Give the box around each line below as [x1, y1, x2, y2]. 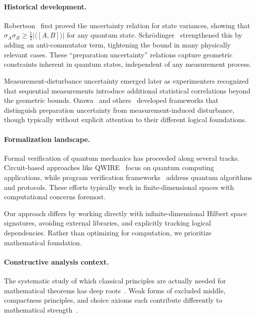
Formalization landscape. [4, 134, 90, 144]
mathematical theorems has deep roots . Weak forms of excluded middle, [4, 285, 226, 295]
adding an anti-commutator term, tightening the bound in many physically [4, 40, 231, 50]
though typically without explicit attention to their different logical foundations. [4, 114, 247, 125]
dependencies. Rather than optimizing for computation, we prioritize [4, 227, 212, 237]
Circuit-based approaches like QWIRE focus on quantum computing [4, 162, 214, 173]
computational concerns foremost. [4, 191, 106, 202]
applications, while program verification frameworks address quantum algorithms [4, 172, 252, 182]
